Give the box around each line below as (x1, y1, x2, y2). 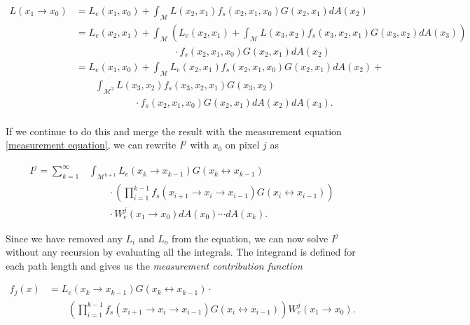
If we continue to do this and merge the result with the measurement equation (6, 123, 342, 138)
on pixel (225, 137, 260, 152)
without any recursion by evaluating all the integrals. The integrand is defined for (6, 244, 356, 259)
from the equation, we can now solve (171, 230, 329, 245)
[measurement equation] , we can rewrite (6, 137, 177, 152)
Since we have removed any (6, 230, 123, 245)
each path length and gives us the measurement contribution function (6, 258, 303, 272)
